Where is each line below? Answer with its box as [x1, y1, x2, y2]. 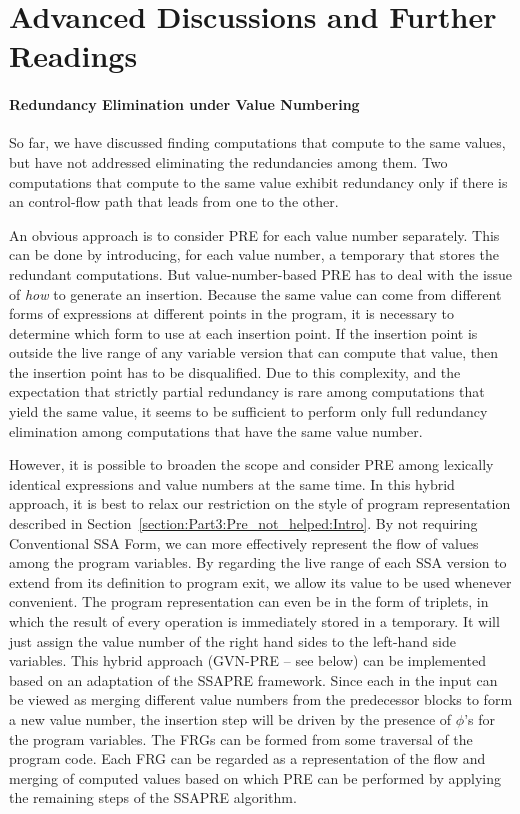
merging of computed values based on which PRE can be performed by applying [9, 767, 502, 788]
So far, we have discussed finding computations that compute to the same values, [9, 132, 506, 153]
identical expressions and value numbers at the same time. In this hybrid [9, 473, 455, 494]
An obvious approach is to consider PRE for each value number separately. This [9, 224, 500, 245]
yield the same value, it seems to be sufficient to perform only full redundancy [9, 401, 488, 422]
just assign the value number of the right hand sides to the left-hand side [9, 630, 456, 651]
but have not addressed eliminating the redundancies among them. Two [9, 151, 448, 172]
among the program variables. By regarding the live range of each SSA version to [9, 552, 507, 573]
